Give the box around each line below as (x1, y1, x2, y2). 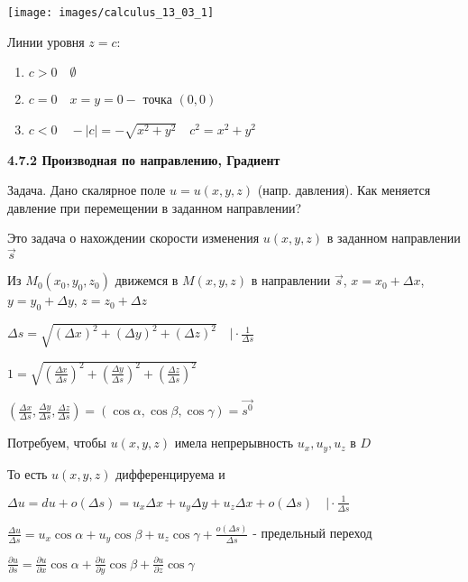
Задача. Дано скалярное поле (7, 180, 166, 199)
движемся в (115, 271, 179, 290)
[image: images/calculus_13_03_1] (7, 6, 215, 19)
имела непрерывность (174, 433, 294, 452)
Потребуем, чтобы (7, 433, 106, 452)
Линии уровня (7, 32, 85, 51)
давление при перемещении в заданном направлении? (7, 198, 302, 217)
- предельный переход (252, 523, 372, 542)
